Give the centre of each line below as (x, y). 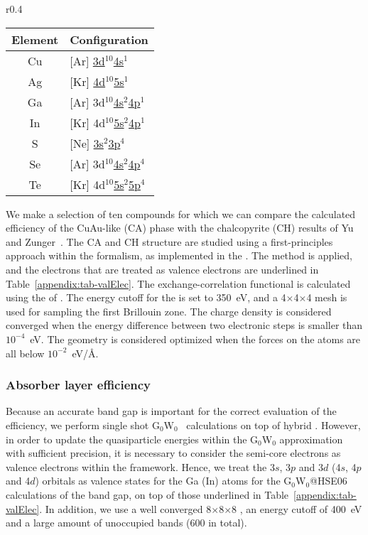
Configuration (109, 39)
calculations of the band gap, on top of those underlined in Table (147, 494)
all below (25, 353)
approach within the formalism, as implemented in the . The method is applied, (179, 255)
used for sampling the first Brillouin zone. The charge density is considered (169, 311)
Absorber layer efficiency (79, 385)
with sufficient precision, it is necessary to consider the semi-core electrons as (173, 453)
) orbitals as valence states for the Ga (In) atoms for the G (163, 481)
